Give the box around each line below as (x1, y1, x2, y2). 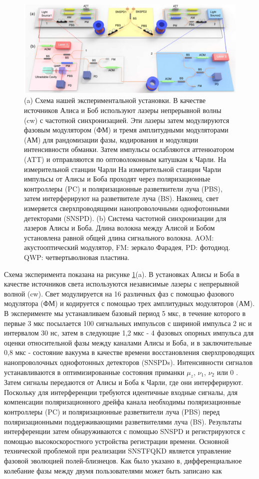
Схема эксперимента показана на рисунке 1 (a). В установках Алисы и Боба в (4, 268, 240, 279)
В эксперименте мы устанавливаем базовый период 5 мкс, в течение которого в (4, 307, 246, 318)
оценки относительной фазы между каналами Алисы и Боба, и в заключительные (4, 337, 252, 347)
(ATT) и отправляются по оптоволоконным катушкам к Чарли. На (24, 154, 226, 164)
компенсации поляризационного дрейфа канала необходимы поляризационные (4, 396, 241, 407)
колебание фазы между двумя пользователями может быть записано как (4, 465, 222, 475)
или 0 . (217, 366, 238, 377)
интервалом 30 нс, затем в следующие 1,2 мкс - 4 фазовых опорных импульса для (4, 327, 254, 338)
